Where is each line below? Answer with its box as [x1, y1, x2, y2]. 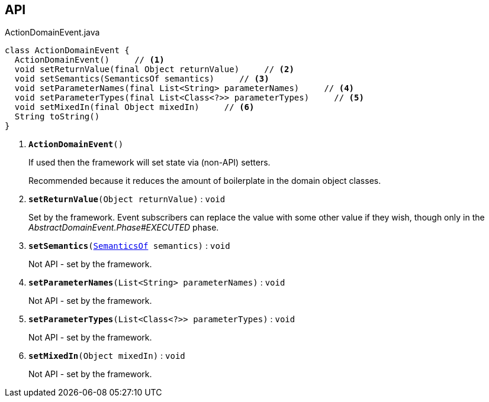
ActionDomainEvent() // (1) [14, 55, 165, 65]
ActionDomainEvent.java [5, 27, 100, 38]
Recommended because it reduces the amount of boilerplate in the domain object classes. [28, 176, 381, 186]
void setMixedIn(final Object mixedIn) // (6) [14, 102, 255, 112]
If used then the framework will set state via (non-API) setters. [28, 157, 271, 168]
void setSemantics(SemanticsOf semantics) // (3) [14, 74, 269, 84]
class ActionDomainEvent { [5, 46, 130, 56]
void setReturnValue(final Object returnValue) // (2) [14, 64, 294, 74]
